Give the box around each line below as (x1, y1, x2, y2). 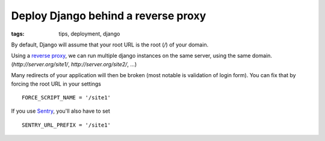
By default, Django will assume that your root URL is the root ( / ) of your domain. (11, 41, 209, 48)
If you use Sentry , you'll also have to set (11, 107, 111, 114)
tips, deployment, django (58, 30, 120, 37)
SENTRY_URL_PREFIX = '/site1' (22, 121, 111, 128)
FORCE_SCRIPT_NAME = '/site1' (22, 94, 111, 101)
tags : (11, 30, 25, 37)
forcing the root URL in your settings (11, 80, 102, 87)
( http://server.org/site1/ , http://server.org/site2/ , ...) (11, 60, 137, 67)
